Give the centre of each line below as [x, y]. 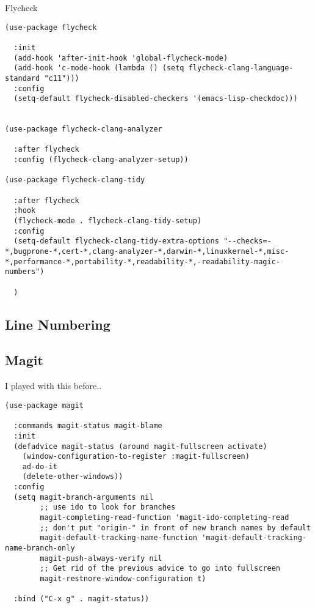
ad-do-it [40, 466]
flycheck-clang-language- [241, 68]
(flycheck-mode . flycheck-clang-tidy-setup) [108, 221]
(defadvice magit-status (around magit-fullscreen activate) [140, 446]
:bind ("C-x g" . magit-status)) [81, 599]
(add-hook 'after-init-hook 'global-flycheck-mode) [121, 58]
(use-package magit [44, 405]
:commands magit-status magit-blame [88, 426]
